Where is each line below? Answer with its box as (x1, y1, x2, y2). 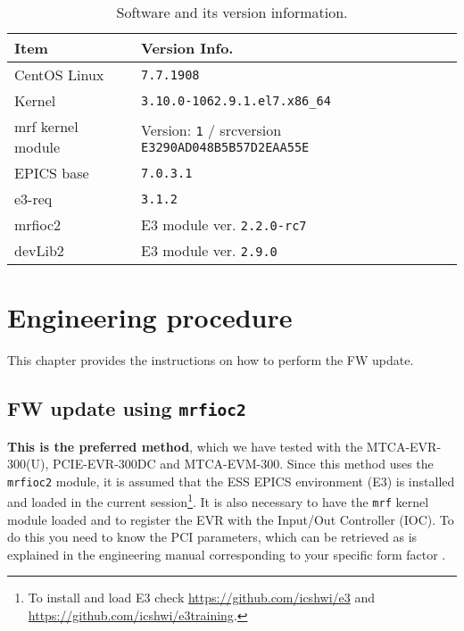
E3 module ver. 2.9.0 (141, 240, 278, 261)
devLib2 (14, 240, 64, 261)
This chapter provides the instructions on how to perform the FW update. (7, 351, 414, 369)
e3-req (14, 188, 53, 209)
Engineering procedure (7, 299, 293, 336)
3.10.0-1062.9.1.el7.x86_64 (141, 93, 331, 108)
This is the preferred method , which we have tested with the (7, 436, 363, 455)
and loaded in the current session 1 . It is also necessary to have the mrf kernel (7, 490, 429, 511)
